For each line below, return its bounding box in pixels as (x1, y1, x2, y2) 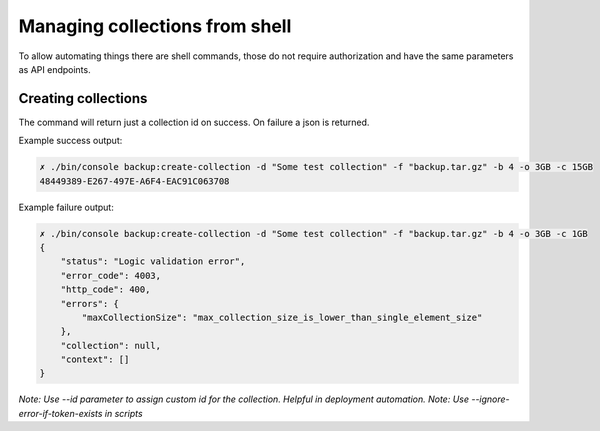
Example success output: (18, 135, 123, 147)
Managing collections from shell (18, 15, 292, 37)
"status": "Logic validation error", (60, 256, 246, 267)
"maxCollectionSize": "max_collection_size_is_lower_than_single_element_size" (81, 311, 483, 323)
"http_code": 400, (60, 284, 151, 295)
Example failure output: (18, 201, 114, 213)
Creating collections (18, 90, 148, 107)
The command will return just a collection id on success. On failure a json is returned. (18, 116, 370, 128)
